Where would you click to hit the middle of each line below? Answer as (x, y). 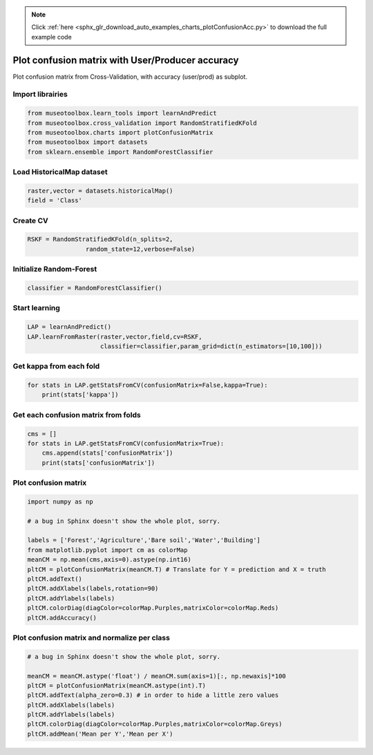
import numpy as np (60, 501)
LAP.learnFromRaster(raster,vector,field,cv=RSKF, (115, 336)
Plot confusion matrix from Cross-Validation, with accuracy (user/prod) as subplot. (130, 77)
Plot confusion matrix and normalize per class (92, 638)
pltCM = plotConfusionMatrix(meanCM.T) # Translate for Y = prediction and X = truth (176, 569)
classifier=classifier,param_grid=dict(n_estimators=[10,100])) (211, 346)
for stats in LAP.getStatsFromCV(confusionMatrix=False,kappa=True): (147, 385)
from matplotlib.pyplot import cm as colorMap (107, 550)
